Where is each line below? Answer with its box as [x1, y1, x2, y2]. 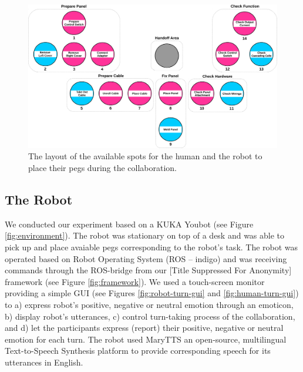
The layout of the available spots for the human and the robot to [28, 150, 262, 162]
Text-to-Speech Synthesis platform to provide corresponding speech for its [5, 344, 271, 357]
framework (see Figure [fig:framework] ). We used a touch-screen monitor [5, 275, 265, 287]
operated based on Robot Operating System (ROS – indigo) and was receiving [5, 252, 287, 264]
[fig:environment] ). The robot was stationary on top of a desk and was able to [5, 229, 285, 242]
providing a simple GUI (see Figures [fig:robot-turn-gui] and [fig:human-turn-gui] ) [5, 287, 299, 299]
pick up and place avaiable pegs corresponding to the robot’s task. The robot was [5, 241, 298, 253]
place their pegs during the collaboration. [28, 162, 177, 174]
